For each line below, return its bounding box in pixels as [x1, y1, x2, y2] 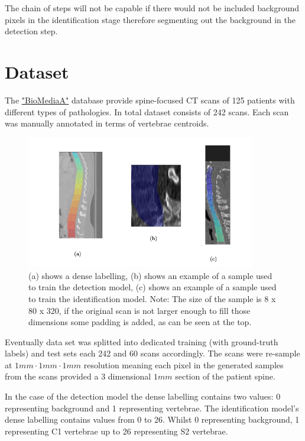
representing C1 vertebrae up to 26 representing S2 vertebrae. [5, 424, 228, 437]
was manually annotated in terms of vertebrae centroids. [5, 117, 209, 129]
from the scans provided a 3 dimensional [5, 370, 151, 382]
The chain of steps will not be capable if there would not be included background [5, 2, 300, 14]
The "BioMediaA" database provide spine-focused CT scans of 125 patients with [5, 93, 295, 106]
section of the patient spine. [175, 370, 275, 382]
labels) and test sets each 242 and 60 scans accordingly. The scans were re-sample [5, 347, 300, 359]
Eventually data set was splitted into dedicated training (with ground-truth [5, 335, 278, 348]
